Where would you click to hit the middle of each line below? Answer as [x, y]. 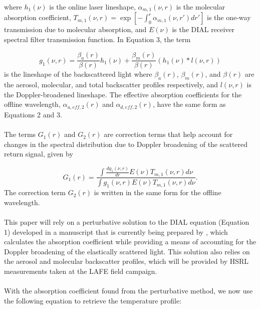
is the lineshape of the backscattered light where [78, 74]
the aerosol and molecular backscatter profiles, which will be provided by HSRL [126, 261]
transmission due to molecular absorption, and [75, 29]
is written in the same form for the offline [158, 192]
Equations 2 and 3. [33, 114]
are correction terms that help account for [168, 134]
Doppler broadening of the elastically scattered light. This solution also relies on [127, 251]
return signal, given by [39, 154]
